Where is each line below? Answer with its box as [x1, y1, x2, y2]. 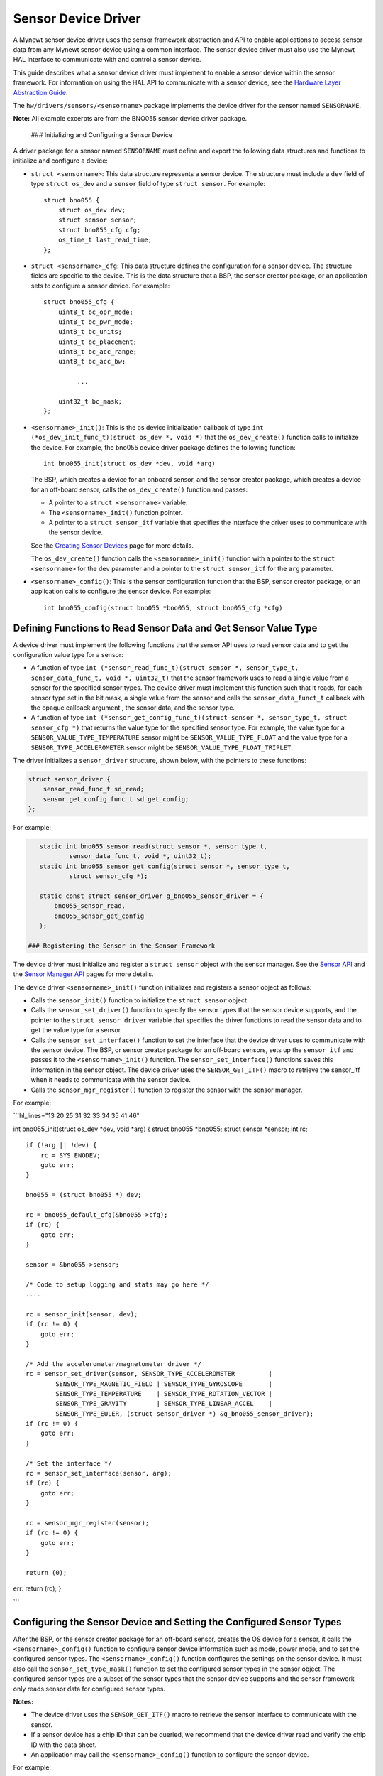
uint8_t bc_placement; [57, 337, 138, 346]
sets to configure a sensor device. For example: [30, 281, 170, 290]
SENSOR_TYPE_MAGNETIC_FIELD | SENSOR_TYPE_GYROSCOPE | [55, 1380, 273, 1388]
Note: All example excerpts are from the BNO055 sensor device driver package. [13, 114, 248, 123]
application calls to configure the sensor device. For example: [30, 587, 211, 596]
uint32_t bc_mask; [57, 398, 123, 406]
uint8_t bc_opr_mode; [57, 308, 134, 316]
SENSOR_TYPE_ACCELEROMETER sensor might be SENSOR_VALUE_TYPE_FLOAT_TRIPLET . [30, 743, 294, 752]
